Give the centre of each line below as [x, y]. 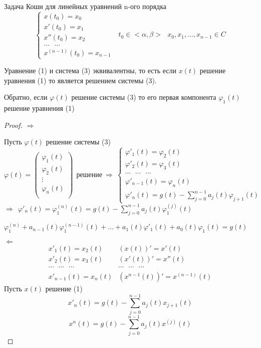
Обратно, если [26, 97]
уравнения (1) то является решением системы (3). [80, 80]
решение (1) [64, 288]
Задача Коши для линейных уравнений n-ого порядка [85, 6]
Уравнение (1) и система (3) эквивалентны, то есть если [90, 70]
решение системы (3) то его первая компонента [144, 97]
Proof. [13, 125]
